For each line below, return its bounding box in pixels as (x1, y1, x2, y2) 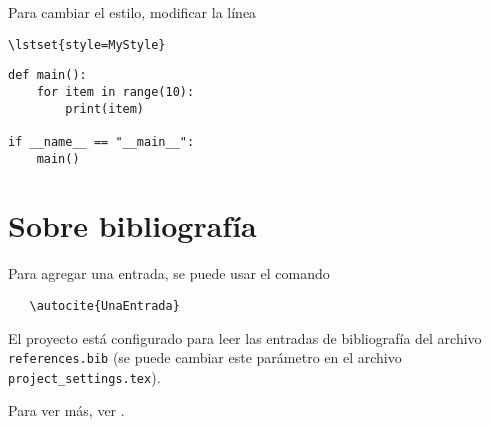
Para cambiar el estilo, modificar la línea (8, 2, 257, 22)
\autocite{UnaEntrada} (29, 298, 180, 313)
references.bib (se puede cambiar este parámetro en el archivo (8, 347, 402, 368)
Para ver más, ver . (8, 400, 125, 421)
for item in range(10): (36, 84, 195, 99)
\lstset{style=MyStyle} (8, 37, 166, 52)
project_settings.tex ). (8, 366, 161, 387)
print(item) (65, 101, 145, 116)
